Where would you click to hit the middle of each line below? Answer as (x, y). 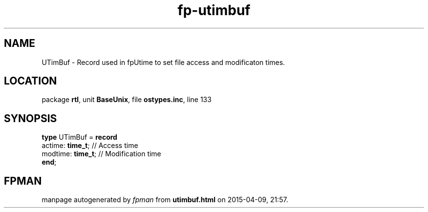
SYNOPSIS (31, 118)
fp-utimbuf (214, 10)
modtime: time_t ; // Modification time (101, 154)
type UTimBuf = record (79, 137)
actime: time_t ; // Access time (90, 146)
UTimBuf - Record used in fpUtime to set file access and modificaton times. (163, 62)
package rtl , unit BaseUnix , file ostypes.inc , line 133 (127, 100)
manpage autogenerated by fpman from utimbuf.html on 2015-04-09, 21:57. (165, 200)
